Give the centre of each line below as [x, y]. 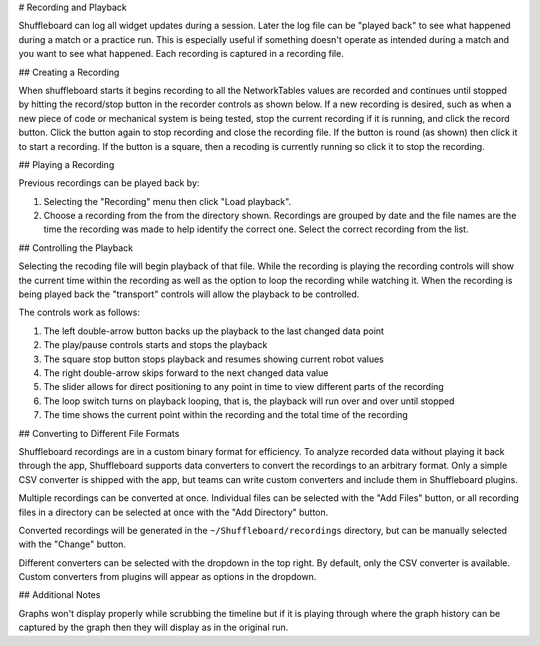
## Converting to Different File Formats [99, 433]
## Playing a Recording [66, 164]
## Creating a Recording [69, 72]
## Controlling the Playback [76, 247]
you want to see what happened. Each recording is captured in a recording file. [181, 54]
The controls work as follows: [79, 312]
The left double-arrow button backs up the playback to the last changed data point [214, 331]
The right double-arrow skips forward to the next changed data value [186, 372]
